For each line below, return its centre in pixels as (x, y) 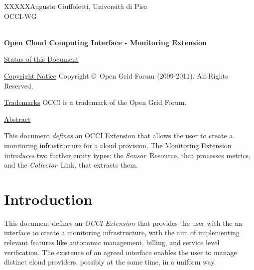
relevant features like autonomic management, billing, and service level (112, 242)
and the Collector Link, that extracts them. (71, 165)
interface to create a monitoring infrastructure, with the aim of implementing (122, 232)
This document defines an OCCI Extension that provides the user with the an (123, 223)
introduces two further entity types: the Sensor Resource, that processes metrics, (127, 155)
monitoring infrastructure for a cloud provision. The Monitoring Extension (118, 145)
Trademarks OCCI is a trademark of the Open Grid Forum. (95, 102)
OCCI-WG (20, 16)
